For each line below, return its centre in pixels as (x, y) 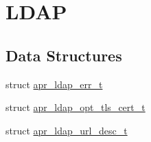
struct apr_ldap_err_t (54, 84)
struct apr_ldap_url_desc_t (67, 130)
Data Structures (64, 55)
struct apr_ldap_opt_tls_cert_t (75, 107)
